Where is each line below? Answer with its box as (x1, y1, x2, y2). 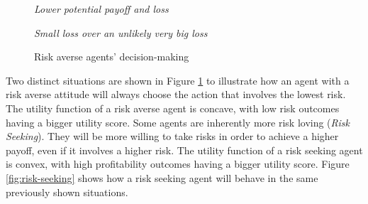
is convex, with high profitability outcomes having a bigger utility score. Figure (6, 156, 350, 171)
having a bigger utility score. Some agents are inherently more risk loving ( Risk (6, 114, 350, 129)
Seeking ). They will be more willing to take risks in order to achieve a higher (6, 129, 339, 144)
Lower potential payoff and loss (34, 1, 169, 16)
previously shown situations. (6, 184, 128, 199)
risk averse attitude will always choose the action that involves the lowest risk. (6, 87, 346, 102)
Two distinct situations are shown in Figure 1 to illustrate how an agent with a (6, 73, 350, 87)
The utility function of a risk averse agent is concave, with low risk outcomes (6, 100, 340, 115)
